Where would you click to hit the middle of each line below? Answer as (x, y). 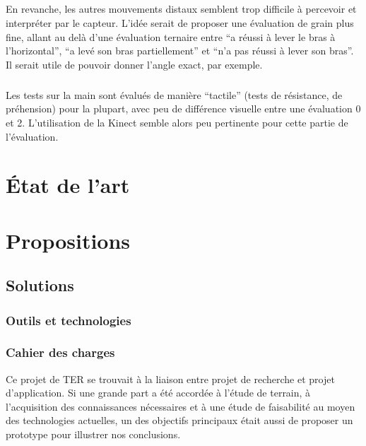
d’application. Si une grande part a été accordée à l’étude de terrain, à (158, 393)
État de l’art (68, 185)
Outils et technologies (69, 320)
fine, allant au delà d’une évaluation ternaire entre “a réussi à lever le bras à (171, 36)
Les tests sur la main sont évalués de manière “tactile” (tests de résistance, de (174, 94)
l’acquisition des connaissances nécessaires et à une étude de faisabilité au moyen (181, 406)
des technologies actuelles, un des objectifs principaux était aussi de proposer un (179, 420)
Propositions (68, 240)
